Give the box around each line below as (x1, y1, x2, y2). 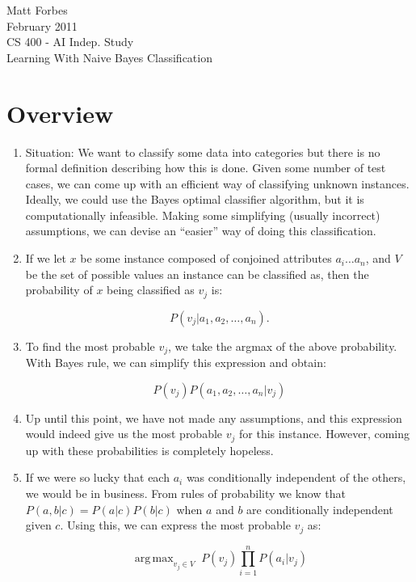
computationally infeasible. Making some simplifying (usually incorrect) (25, 206, 380, 223)
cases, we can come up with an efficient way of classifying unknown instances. (25, 175, 410, 192)
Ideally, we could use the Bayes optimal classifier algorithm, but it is (25, 191, 364, 208)
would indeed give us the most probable (25, 425, 223, 442)
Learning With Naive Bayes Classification (6, 48, 212, 65)
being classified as (107, 281, 195, 298)
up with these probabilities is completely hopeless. (25, 441, 274, 458)
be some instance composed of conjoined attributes (80, 250, 332, 267)
